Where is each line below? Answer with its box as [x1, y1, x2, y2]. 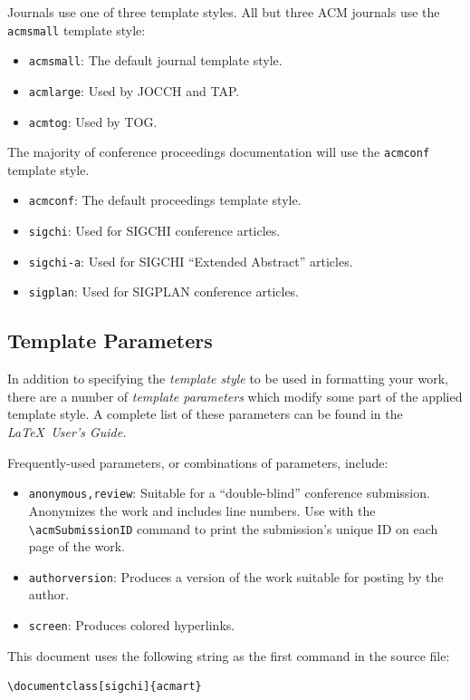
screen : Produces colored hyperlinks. [28, 616, 235, 635]
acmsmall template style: [7, 20, 146, 39]
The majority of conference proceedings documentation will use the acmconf [7, 142, 430, 161]
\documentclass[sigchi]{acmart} [7, 680, 202, 694]
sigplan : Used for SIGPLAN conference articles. [28, 282, 300, 301]
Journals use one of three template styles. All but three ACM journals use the [7, 3, 440, 21]
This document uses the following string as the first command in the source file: [7, 646, 450, 665]
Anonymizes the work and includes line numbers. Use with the [28, 501, 376, 520]
